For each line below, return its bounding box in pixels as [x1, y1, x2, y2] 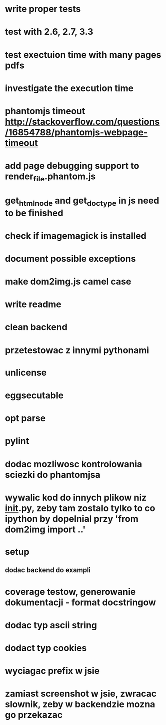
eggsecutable [5, 390, 64, 401]
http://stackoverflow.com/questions [5, 116, 160, 127]
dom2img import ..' [5, 524, 86, 535]
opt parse [5, 413, 46, 424]
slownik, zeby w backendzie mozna [5, 699, 156, 710]
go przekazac [5, 709, 63, 721]
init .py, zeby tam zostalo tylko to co [5, 502, 156, 514]
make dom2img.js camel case [5, 276, 131, 287]
